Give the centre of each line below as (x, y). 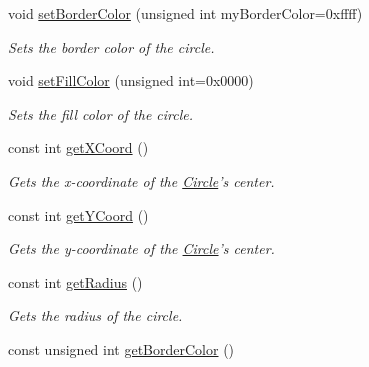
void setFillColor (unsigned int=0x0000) (131, 80)
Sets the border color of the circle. (111, 46)
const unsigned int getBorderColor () (121, 348)
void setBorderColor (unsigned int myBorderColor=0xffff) (185, 13)
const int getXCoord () (78, 147)
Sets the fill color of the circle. (101, 113)
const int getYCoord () (78, 214)
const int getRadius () (75, 281)
